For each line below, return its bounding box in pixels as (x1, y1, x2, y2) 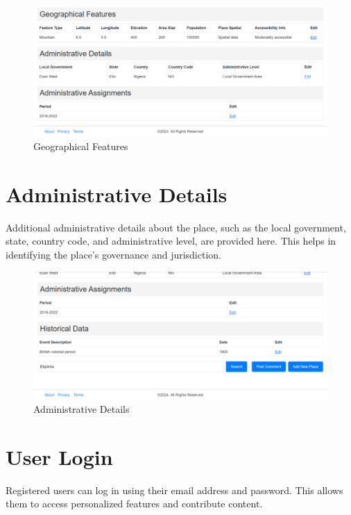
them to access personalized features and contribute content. (6, 496, 263, 511)
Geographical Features (33, 139, 128, 154)
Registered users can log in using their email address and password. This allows (6, 482, 343, 497)
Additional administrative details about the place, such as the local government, (6, 220, 346, 234)
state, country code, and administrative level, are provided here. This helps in (6, 234, 336, 248)
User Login (6, 442, 113, 471)
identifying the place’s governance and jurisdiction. (6, 247, 221, 261)
